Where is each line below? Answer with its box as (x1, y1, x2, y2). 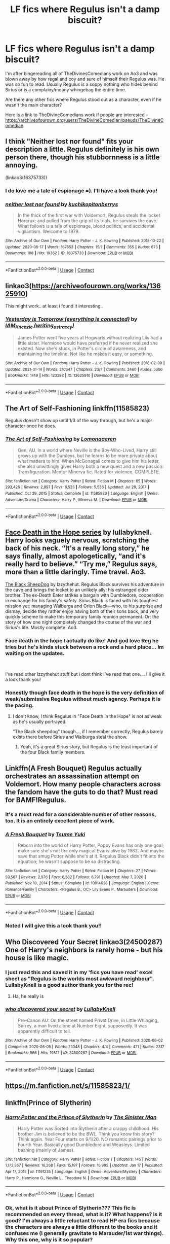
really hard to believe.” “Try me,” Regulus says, (5, 560, 157, 569)
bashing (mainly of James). (17, 1147, 75, 1153)
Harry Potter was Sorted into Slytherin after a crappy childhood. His (17, 1125, 159, 1131)
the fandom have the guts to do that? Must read (5, 787, 158, 796)
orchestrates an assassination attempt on (5, 772, 140, 780)
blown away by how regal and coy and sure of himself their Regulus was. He (5, 76, 164, 82)
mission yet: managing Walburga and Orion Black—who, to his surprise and (5, 603, 162, 609)
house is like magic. (5, 954, 69, 962)
